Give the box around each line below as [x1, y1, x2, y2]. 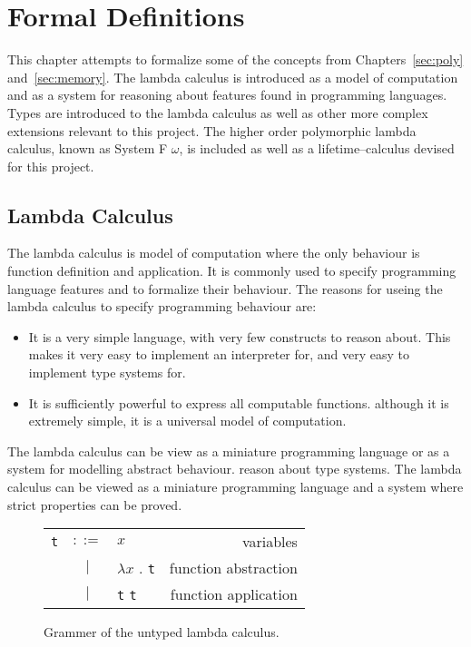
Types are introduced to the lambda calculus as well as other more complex [7, 103, 428, 122]
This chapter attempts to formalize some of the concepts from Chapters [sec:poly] [7, 50, 464, 69]
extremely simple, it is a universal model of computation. [28, 411, 347, 430]
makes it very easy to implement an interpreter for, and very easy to [28, 345, 410, 364]
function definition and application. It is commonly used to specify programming [7, 261, 456, 280]
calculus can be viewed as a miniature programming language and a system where [7, 477, 464, 496]
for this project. [7, 156, 94, 175]
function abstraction [169, 557, 298, 579]
